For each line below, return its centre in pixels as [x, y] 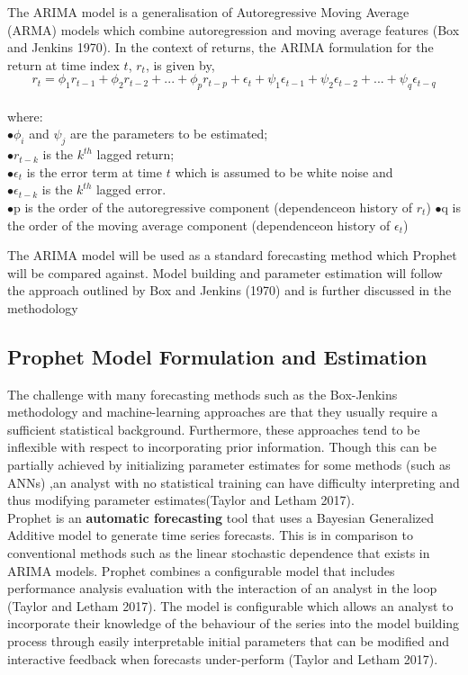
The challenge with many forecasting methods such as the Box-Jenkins [202, 394]
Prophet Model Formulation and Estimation [217, 356]
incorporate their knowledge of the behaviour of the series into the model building [234, 623]
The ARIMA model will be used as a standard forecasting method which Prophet [232, 255]
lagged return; [135, 154]
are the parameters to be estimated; [169, 134]
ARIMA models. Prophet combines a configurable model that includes [201, 570]
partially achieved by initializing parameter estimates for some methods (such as [229, 465]
